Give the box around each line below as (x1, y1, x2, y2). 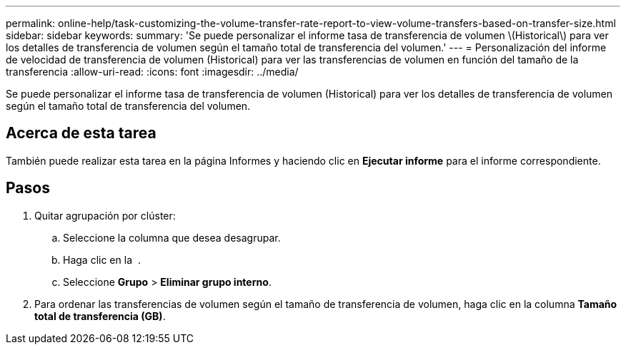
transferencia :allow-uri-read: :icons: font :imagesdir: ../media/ (6, 66, 299, 78)
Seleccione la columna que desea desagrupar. (63, 231, 281, 244)
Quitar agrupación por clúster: (34, 209, 176, 222)
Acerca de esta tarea (6, 124, 156, 143)
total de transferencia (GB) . (34, 309, 166, 322)
